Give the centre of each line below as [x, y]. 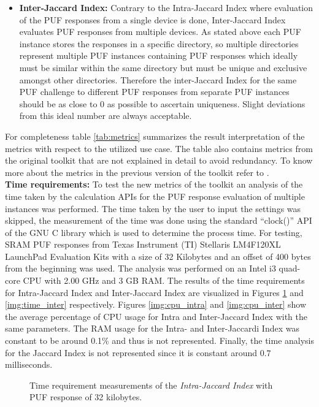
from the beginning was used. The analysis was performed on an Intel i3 [140, 268]
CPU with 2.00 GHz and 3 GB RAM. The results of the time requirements [164, 280]
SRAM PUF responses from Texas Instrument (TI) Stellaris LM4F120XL [143, 244]
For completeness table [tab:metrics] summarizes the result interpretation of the [155, 136]
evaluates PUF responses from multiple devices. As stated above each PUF [160, 32]
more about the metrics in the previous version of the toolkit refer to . [137, 172]
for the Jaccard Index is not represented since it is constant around [131, 352]
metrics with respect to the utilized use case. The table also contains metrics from [159, 148]
